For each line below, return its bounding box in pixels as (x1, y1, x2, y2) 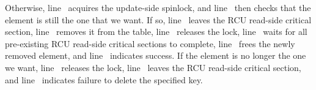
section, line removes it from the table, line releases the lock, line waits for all (5, 25, 307, 38)
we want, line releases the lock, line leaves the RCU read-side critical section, (5, 61, 301, 73)
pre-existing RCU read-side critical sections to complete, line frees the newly (5, 37, 295, 50)
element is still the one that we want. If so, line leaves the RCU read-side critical (5, 13, 312, 26)
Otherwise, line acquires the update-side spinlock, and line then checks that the (5, 1, 311, 13)
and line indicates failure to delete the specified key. (5, 73, 203, 86)
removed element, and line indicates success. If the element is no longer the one (5, 49, 306, 62)
